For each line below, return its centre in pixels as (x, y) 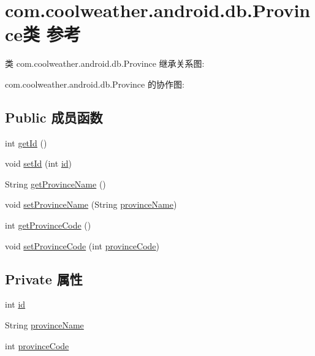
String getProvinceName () (55, 184)
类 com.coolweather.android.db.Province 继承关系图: (105, 63)
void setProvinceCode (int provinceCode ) (82, 245)
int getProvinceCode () (48, 225)
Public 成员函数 (54, 117)
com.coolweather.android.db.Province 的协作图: (95, 84)
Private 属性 (44, 278)
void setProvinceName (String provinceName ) (91, 204)
